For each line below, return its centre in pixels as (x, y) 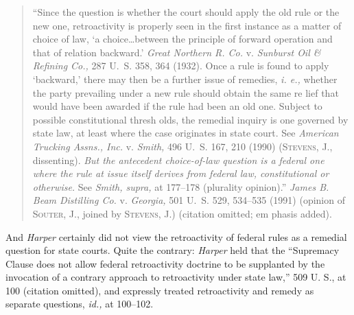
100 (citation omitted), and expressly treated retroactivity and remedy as (160, 290)
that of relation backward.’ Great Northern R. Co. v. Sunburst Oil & (177, 52)
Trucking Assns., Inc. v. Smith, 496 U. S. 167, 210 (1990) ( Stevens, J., (182, 146)
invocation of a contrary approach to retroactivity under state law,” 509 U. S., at (176, 277)
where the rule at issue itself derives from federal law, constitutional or (181, 173)
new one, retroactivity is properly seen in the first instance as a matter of (187, 25)
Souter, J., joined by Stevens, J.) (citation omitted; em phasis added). (182, 213)
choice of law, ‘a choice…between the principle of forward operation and (182, 39)
